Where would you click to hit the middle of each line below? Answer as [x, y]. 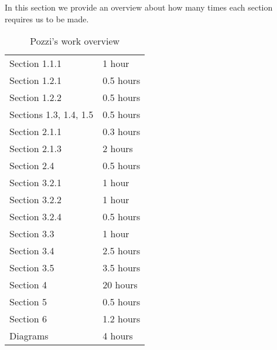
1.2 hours [122, 319]
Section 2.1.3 [35, 149]
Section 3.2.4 [35, 217]
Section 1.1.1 [35, 63]
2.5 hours [122, 251]
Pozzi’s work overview [75, 41]
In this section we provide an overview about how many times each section [139, 7]
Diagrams [29, 336]
